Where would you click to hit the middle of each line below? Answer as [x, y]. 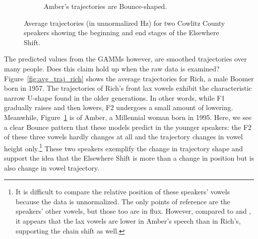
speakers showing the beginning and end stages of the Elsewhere [122, 32]
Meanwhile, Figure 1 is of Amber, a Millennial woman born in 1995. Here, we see [128, 117]
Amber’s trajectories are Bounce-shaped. [105, 6]
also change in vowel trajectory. [52, 167]
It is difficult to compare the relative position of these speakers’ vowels [123, 192]
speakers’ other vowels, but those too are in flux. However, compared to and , [133, 211]
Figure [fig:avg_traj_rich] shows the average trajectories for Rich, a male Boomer [129, 78]
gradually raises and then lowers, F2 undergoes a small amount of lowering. [119, 107]
